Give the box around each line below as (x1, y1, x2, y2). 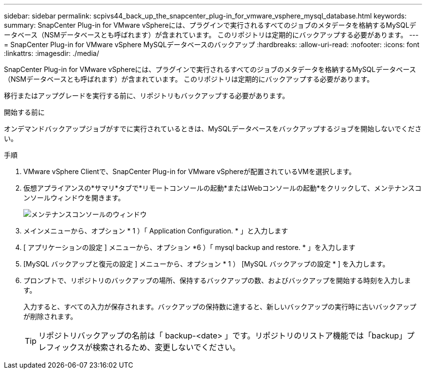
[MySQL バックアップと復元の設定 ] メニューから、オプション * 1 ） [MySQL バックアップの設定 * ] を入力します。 (23, 260, 390, 268)
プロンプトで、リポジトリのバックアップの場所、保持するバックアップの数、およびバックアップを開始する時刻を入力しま (23, 276, 411, 284)
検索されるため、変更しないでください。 (92, 342, 240, 352)
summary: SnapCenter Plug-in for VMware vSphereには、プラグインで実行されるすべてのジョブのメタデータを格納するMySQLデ (4, 21, 416, 29)
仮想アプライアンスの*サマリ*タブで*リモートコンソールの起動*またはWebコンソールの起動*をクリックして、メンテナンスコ (23, 184, 422, 192)
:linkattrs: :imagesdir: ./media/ (4, 49, 99, 57)
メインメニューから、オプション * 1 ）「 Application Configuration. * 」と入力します (23, 227, 288, 235)
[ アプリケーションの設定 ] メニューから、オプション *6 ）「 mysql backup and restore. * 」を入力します (23, 243, 355, 251)
